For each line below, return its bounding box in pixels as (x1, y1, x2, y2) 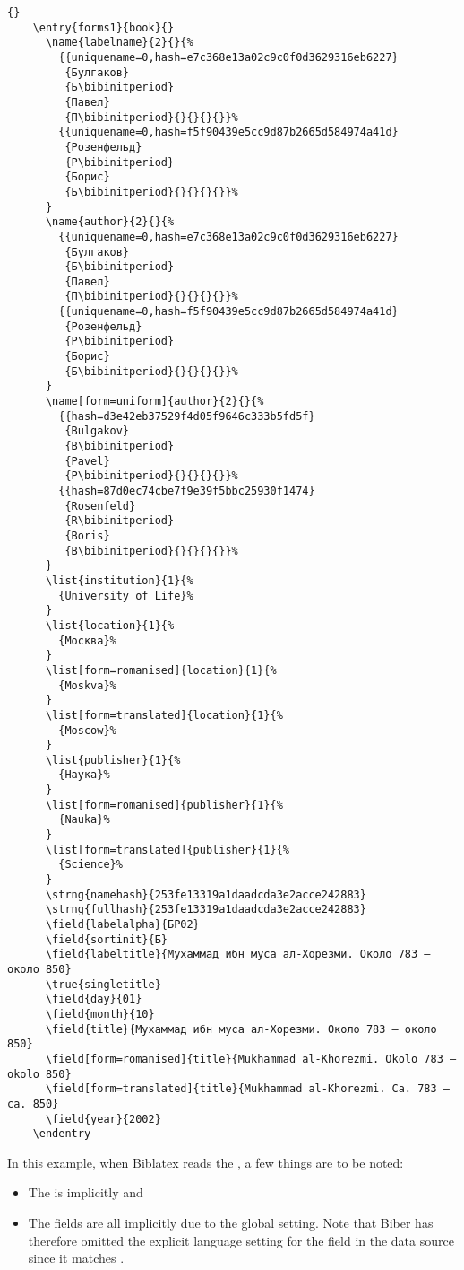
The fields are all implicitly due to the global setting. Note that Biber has (28, 1213, 434, 1232)
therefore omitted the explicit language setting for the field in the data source (28, 1231, 454, 1249)
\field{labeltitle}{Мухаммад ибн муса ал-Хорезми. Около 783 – (45, 948, 431, 961)
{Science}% (58, 858, 123, 871)
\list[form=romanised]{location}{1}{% (45, 663, 277, 677)
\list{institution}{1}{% (45, 574, 193, 587)
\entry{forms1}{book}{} (32, 21, 175, 34)
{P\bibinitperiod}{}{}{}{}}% (64, 469, 238, 483)
